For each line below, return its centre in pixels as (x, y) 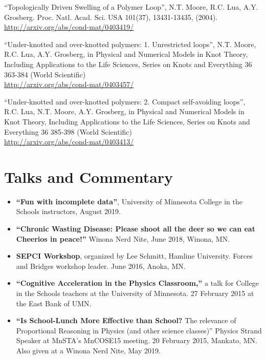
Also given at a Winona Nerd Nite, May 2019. (88, 350)
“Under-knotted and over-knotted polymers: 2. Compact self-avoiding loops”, (125, 101)
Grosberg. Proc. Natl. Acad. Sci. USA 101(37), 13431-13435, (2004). (111, 17)
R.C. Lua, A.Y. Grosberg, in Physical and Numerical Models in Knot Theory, (126, 54)
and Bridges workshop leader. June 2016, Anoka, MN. (101, 266)
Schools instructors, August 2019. (68, 211)
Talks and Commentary (89, 176)
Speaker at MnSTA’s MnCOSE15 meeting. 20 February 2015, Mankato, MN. (137, 340)
